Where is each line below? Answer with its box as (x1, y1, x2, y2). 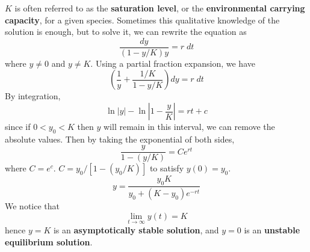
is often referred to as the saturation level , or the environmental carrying (14, 2, 305, 14)
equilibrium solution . (5, 235, 93, 248)
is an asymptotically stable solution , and (53, 223, 219, 236)
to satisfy (149, 162, 184, 174)
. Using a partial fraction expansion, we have (90, 57, 255, 69)
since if (5, 120, 31, 133)
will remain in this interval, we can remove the (103, 120, 275, 133)
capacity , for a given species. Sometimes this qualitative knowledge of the (5, 13, 280, 26)
